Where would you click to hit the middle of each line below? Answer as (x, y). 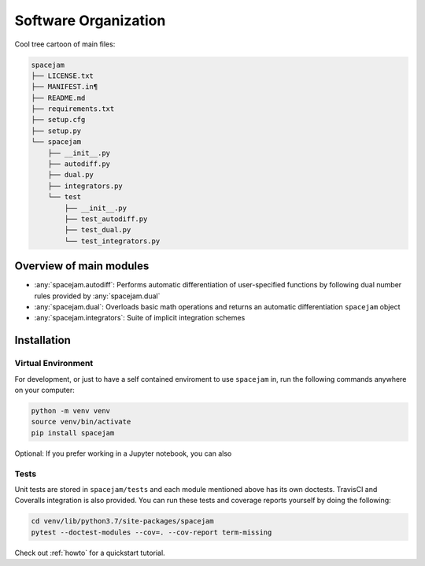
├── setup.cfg (58, 120)
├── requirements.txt (73, 109)
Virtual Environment (54, 364)
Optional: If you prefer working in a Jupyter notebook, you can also (123, 453)
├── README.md (58, 98)
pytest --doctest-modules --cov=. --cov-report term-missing (152, 532)
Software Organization (90, 20)
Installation (42, 340)
